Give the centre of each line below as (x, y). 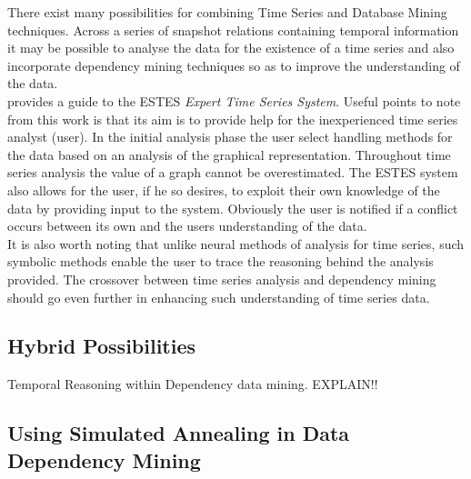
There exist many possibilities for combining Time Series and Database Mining (227, 12)
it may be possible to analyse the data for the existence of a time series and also (231, 48)
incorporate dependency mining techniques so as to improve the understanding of (234, 65)
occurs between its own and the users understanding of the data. (187, 226)
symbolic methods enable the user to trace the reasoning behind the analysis (220, 261)
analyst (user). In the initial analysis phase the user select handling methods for (230, 137)
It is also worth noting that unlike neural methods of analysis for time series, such (236, 243)
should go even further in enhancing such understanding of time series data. (219, 297)
